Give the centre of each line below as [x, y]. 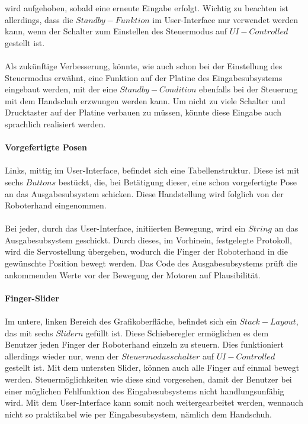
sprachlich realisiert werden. [55, 123]
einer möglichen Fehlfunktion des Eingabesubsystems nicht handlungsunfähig [145, 391]
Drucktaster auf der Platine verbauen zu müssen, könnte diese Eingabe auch [143, 112]
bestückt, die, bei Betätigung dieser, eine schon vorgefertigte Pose [177, 182]
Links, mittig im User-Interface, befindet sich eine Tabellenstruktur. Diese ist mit [152, 170]
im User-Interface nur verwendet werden [225, 19]
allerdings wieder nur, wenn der [62, 356]
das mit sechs [29, 333]
